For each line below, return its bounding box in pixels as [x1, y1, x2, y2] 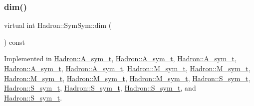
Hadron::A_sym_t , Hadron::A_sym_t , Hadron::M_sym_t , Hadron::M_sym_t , [4, 63, 251, 73]
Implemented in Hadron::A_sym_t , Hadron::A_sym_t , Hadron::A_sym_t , [4, 53, 237, 64]
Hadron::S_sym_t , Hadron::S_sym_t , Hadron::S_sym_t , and [4, 83, 196, 93]
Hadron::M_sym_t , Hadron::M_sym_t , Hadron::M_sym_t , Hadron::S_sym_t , [4, 73, 251, 83]
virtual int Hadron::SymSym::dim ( [4, 20, 112, 30]
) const [4, 36, 25, 47]
